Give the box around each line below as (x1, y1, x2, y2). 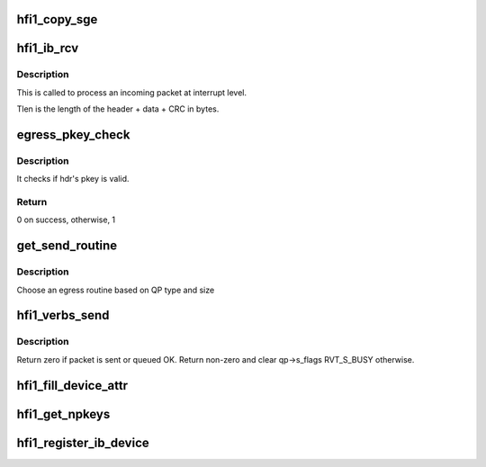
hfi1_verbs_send (16, 308, 110, 323)
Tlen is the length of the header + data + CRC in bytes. (16, 103, 220, 114)
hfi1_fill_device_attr (16, 378, 129, 393)
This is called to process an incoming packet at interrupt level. (16, 86, 247, 98)
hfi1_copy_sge (16, 12, 98, 27)
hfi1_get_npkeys (16, 406, 111, 422)
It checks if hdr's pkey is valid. (16, 174, 130, 184)
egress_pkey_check (16, 127, 130, 142)
